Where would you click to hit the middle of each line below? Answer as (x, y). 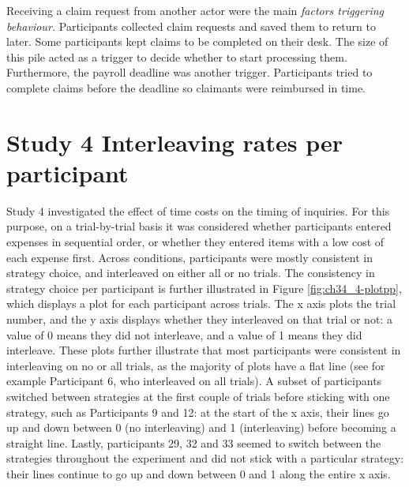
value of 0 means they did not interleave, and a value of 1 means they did (184, 334)
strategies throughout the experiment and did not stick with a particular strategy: (205, 458)
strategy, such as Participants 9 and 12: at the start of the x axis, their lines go (198, 412)
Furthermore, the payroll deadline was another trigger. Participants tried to (189, 72)
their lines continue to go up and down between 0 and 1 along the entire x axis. (199, 473)
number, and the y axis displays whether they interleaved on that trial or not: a (199, 319)
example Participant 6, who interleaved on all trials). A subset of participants (194, 381)
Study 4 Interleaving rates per (175, 142)
